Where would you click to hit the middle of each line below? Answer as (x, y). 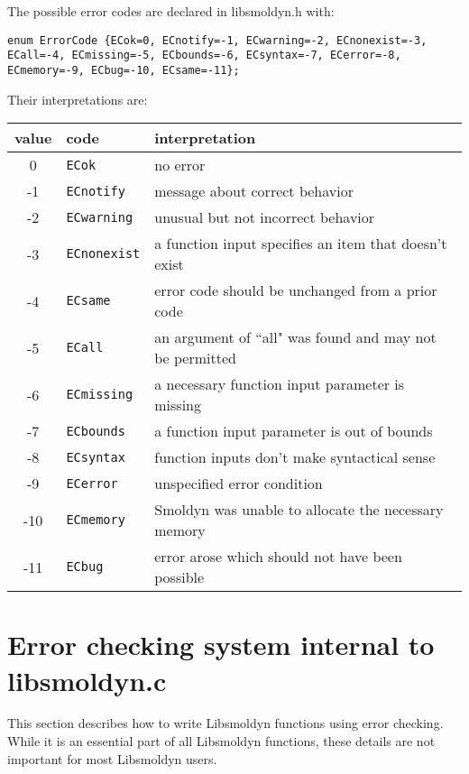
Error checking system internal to (221, 645)
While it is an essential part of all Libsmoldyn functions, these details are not (221, 741)
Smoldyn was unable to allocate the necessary (299, 510)
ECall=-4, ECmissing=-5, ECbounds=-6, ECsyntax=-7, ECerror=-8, (204, 55)
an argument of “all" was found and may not (295, 337)
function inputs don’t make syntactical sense (295, 457)
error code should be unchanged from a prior (296, 290)
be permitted (195, 358)
